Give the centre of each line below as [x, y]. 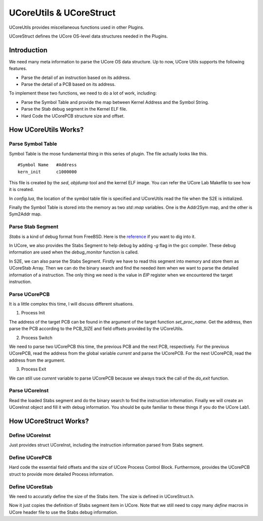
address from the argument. [37, 360]
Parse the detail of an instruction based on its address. [76, 77]
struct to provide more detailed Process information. [61, 474]
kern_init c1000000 [47, 172]
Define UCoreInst [30, 435]
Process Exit [34, 369]
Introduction [28, 50]
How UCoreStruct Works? [49, 421]
